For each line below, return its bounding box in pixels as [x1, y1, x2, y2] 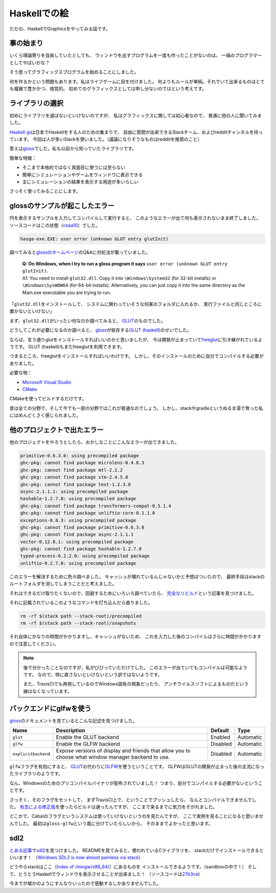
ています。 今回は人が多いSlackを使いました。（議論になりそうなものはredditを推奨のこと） [9, 136, 202, 142]
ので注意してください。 [9, 640, 59, 647]
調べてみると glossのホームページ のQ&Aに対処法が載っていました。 [9, 249, 151, 255]
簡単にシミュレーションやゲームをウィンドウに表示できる [22, 172, 143, 178]
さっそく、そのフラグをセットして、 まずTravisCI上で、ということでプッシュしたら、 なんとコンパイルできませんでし [9, 797, 257, 803]
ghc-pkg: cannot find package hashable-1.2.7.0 [20, 546, 142, 552]
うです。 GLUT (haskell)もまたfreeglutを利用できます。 [9, 344, 125, 349]
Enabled [210, 734, 231, 741]
